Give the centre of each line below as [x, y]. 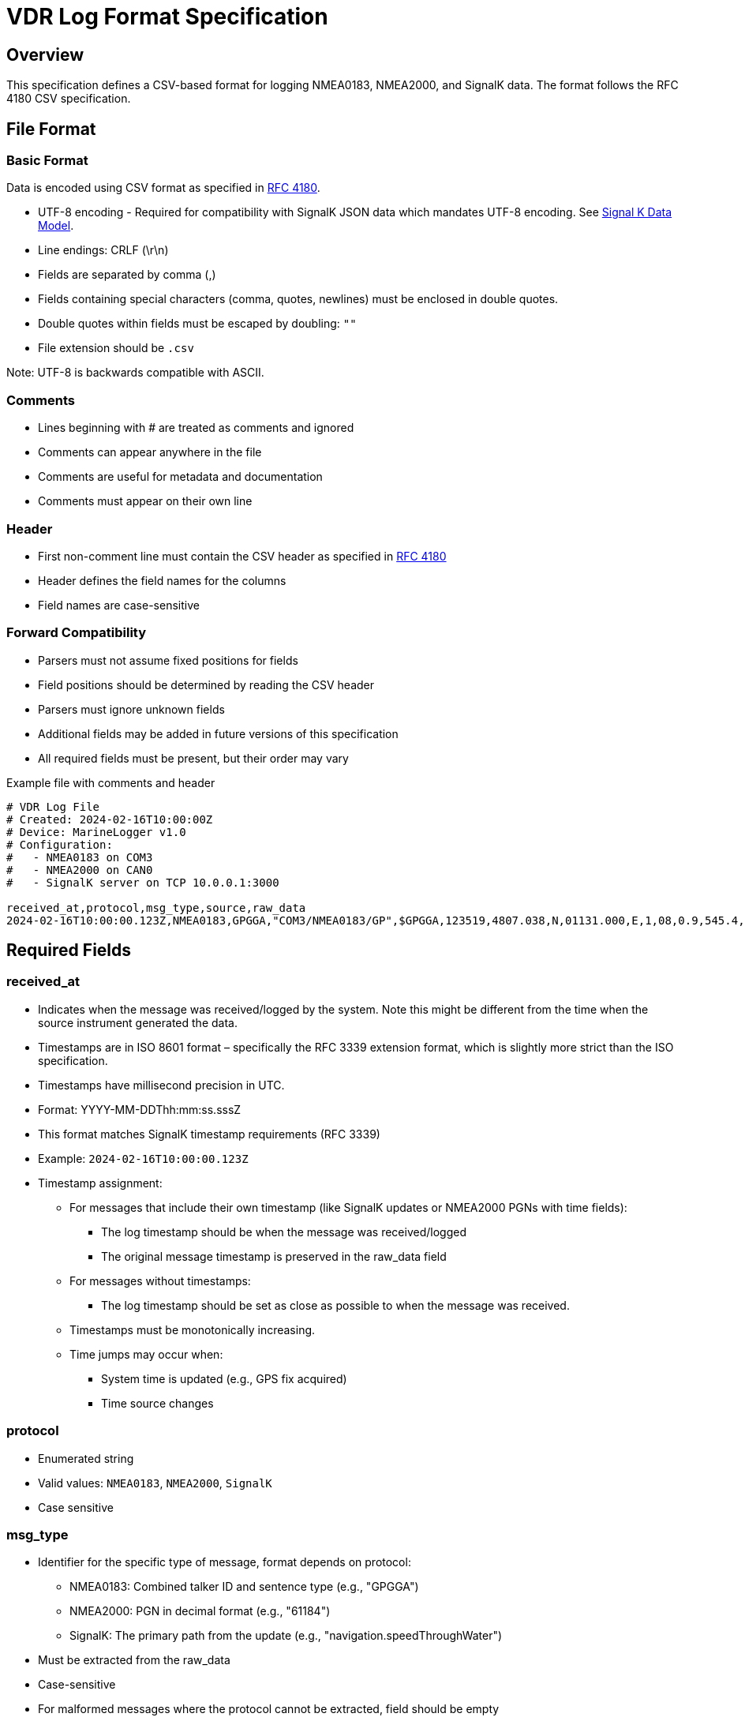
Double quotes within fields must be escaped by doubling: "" [197, 324]
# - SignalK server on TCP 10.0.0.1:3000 [143, 882]
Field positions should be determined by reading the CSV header [206, 684]
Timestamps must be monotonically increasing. [193, 1329]
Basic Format [47, 161]
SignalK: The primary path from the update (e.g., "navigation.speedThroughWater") [286, 1636]
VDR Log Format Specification [167, 17]
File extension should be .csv [116, 348]
